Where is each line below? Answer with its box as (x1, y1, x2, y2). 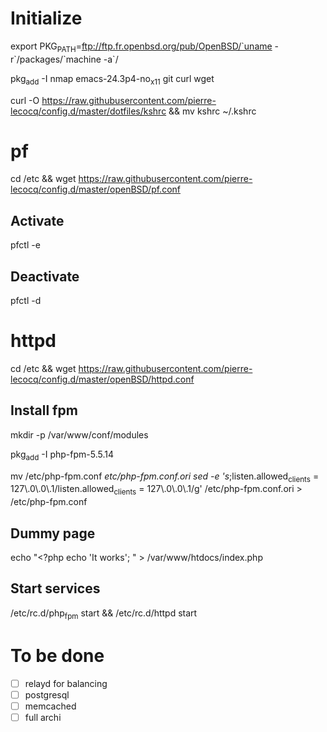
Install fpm (10, 402, 78, 419)
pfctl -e (10, 239, 41, 251)
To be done (10, 644, 105, 667)
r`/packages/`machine (10, 53, 102, 65)
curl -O (10, 94, 40, 106)
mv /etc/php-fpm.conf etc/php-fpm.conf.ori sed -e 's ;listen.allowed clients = (10, 470, 320, 484)
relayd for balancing (24, 677, 108, 689)
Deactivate (10, 268, 80, 285)
